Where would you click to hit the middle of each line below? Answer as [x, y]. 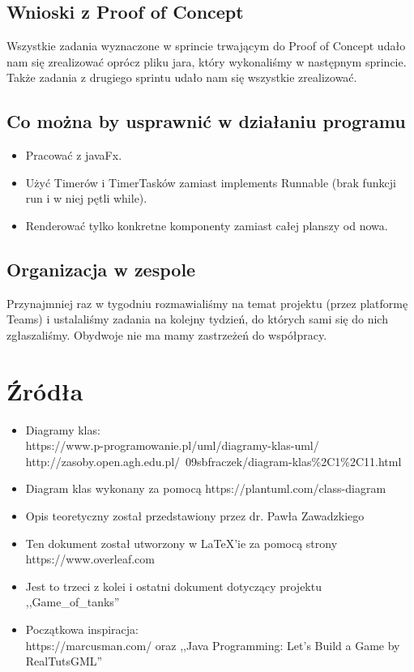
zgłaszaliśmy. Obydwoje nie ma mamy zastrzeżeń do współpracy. [167, 334]
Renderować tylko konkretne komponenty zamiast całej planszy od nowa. [207, 225]
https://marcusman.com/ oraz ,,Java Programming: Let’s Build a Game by [213, 645]
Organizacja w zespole [101, 269]
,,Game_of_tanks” [73, 602]
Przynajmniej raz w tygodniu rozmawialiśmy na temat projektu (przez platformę [207, 303]
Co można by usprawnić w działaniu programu [206, 121]
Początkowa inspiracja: [82, 629]
